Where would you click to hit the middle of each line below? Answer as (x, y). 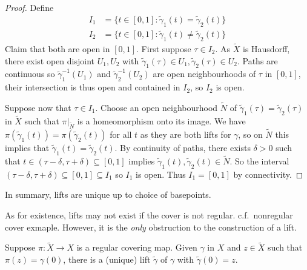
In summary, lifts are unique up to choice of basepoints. (108, 194)
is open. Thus (161, 174)
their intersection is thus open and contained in (93, 87)
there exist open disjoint (50, 60)
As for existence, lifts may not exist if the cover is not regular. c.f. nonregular (149, 214)
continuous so (30, 74)
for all (121, 134)
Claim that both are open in (58, 48)
